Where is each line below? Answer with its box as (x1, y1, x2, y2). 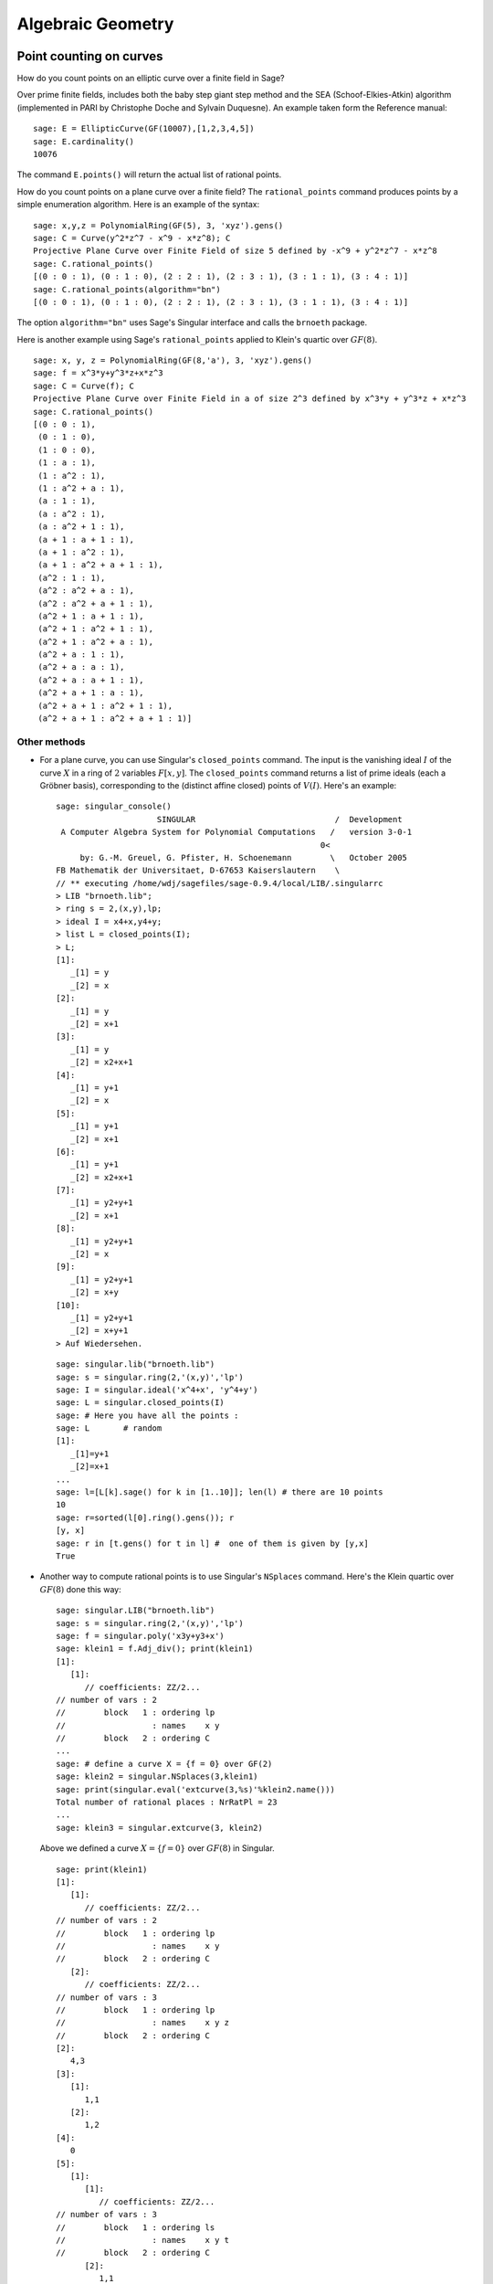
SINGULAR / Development (156, 814, 403, 824)
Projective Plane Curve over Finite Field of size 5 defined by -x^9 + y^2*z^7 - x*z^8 (33, 246, 438, 256)
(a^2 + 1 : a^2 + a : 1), (37, 636, 154, 647)
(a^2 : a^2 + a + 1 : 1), (37, 598, 154, 608)
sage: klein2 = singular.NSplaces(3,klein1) (56, 1771, 259, 1782)
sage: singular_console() (56, 801, 173, 812)
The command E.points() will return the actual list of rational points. (16, 169, 282, 180)
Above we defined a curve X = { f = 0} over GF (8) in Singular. (39, 1843, 276, 1854)
